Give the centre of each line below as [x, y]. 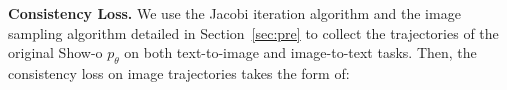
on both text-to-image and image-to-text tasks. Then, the [300, 52]
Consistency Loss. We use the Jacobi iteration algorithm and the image [234, 13]
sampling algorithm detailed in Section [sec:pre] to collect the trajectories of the [253, 32]
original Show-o [55, 52]
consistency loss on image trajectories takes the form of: [179, 72]
